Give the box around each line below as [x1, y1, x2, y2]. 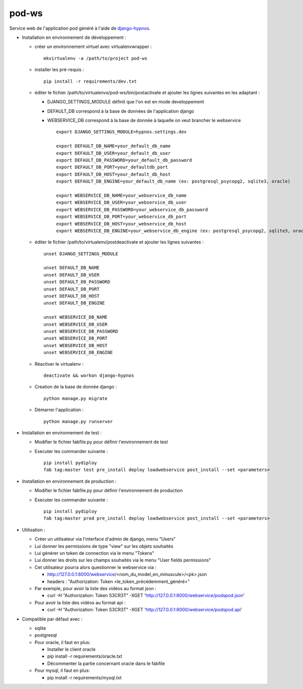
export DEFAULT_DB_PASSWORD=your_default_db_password [56, 157, 192, 163]
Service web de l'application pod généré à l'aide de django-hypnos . [9, 25, 151, 31]
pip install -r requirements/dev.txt [43, 78, 137, 84]
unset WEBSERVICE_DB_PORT [43, 335, 108, 341]
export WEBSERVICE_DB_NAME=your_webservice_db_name [56, 192, 187, 198]
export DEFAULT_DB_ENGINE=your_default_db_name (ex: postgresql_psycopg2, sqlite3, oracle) [56, 179, 290, 184]
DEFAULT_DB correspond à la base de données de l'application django [47, 108, 194, 114]
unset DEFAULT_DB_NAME [43, 265, 100, 271]
